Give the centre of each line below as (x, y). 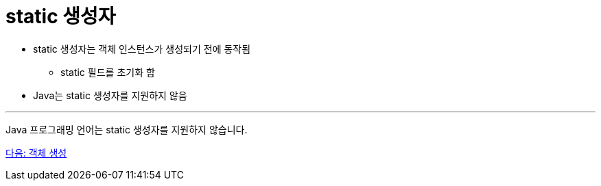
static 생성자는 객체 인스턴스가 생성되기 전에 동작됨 (142, 49)
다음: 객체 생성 (36, 152)
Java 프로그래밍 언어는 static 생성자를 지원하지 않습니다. (127, 129)
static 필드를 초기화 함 (108, 72)
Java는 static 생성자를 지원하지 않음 (110, 95)
